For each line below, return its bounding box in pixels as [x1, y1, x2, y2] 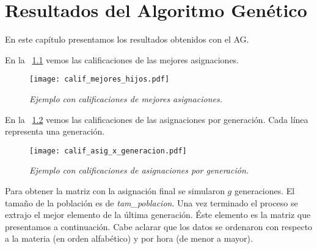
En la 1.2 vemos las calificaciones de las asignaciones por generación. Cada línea [5, 113, 308, 125]
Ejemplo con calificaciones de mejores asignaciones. [29, 92, 222, 105]
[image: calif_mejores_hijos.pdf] [29, 75, 170, 84]
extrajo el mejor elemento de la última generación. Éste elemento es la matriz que [5, 208, 311, 221]
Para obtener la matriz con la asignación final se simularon [5, 184, 225, 197]
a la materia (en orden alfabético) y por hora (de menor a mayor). [5, 232, 253, 245]
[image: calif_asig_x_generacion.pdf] [29, 146, 187, 155]
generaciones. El [234, 184, 295, 197]
